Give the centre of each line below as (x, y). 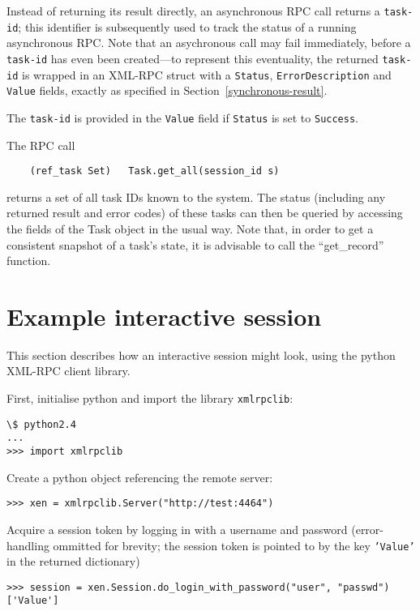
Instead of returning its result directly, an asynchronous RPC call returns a (193, 11)
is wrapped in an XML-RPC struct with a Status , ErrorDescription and (206, 74)
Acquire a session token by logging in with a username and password (177, 529)
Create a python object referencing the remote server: (140, 477)
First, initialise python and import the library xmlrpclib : (150, 398)
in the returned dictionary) (73, 561)
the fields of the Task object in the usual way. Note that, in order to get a (190, 228)
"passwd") (364, 587)
